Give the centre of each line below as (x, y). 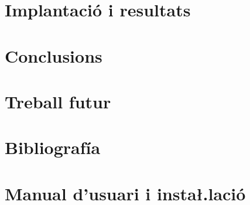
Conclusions (54, 55)
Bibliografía (53, 147)
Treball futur (58, 101)
